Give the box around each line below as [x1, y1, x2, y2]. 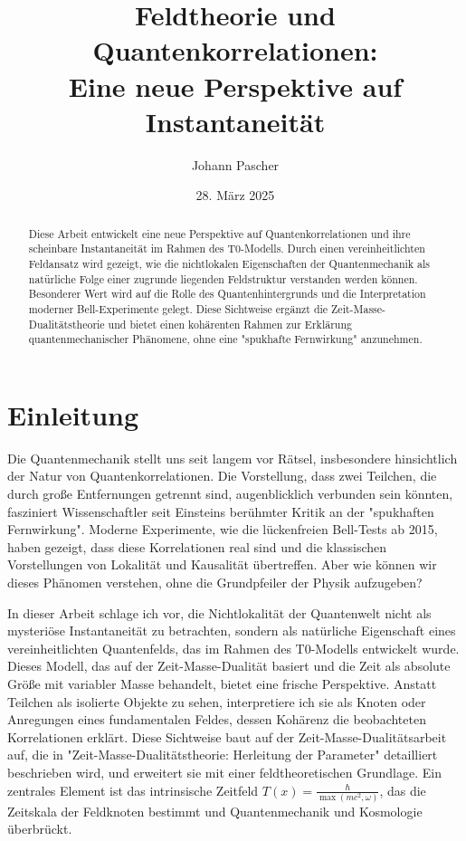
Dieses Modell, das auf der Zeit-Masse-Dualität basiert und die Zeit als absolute [7, 656, 451, 675]
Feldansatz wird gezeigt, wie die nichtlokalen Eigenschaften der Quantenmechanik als [28, 255, 430, 271]
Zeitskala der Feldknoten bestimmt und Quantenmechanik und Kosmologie [7, 801, 423, 820]
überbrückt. [7, 819, 72, 838]
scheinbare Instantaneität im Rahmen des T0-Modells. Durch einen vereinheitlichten [28, 241, 425, 256]
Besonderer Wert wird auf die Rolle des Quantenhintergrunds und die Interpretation [28, 286, 426, 301]
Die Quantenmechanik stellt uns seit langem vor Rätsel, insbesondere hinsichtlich [7, 448, 458, 467]
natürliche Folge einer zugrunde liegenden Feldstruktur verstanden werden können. [28, 271, 418, 286]
